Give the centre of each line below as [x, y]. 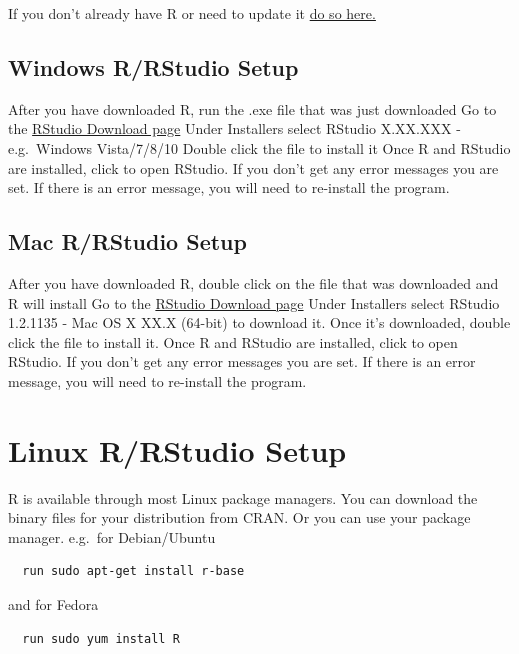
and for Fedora [53, 604]
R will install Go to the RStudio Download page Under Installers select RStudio [254, 302]
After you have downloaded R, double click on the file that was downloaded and [253, 282]
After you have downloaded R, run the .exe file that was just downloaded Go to [252, 108]
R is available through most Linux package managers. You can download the [243, 497]
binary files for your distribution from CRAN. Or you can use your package [239, 517]
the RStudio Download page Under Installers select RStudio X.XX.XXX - [234, 128]
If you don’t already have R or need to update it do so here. [192, 13]
